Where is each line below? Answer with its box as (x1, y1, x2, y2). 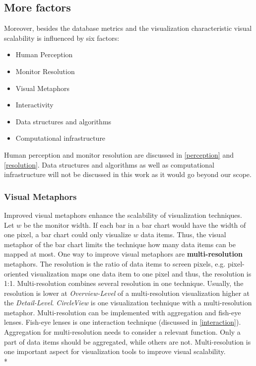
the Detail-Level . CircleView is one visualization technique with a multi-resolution (4, 297, 252, 308)
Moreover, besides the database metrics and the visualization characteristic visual (4, 23, 252, 33)
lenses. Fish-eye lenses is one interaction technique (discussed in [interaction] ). (4, 317, 241, 327)
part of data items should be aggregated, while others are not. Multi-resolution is (4, 336, 251, 347)
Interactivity (15, 99, 54, 110)
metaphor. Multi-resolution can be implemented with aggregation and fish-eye (4, 307, 241, 317)
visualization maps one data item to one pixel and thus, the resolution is (31, 268, 252, 278)
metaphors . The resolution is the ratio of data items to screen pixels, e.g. (4, 258, 226, 269)
